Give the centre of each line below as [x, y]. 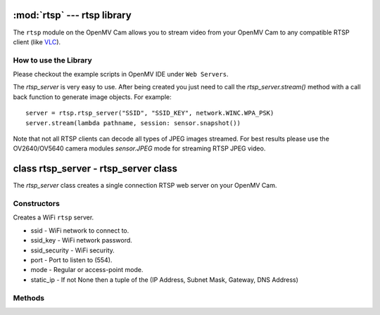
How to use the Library [53, 60]
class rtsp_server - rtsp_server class [95, 169]
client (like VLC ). [37, 41]
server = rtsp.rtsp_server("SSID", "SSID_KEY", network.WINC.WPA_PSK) [150, 113]
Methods [29, 297]
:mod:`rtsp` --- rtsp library [72, 15]
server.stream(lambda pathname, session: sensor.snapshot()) [133, 123]
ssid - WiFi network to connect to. [80, 230]
